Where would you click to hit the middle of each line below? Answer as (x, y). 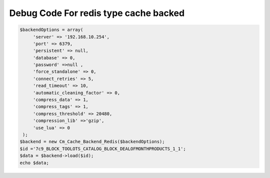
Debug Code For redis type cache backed (97, 13)
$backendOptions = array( (51, 30)
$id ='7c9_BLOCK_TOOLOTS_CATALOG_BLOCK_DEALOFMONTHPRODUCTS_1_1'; (103, 148)
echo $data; (34, 163)
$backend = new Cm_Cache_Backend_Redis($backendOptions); (92, 142)
